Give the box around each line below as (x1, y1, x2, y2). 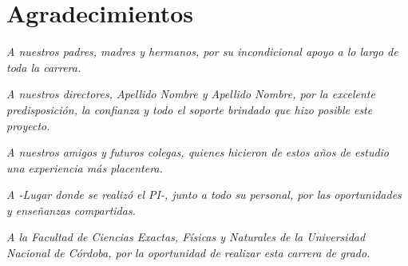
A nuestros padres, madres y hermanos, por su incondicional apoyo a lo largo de (6, 43, 398, 60)
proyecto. (6, 117, 50, 133)
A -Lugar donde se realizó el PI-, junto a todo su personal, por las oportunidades (6, 186, 402, 203)
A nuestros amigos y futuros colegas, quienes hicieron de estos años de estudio (6, 144, 390, 161)
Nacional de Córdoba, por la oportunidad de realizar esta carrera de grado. (6, 244, 370, 261)
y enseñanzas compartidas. (6, 201, 136, 218)
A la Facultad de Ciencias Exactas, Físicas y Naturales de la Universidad (6, 228, 366, 245)
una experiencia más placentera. (6, 159, 163, 176)
